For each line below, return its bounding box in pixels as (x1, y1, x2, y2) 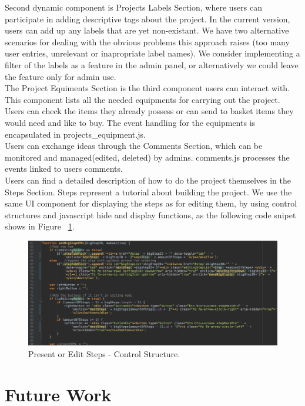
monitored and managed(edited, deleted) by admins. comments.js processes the (5, 151, 290, 163)
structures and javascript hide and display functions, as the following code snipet (5, 208, 296, 221)
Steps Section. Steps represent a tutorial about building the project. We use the (5, 185, 292, 198)
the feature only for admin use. (5, 70, 116, 82)
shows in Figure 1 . (5, 220, 75, 232)
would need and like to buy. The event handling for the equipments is (5, 116, 256, 128)
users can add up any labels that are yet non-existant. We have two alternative (5, 24, 289, 36)
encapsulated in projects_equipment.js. (5, 128, 146, 140)
